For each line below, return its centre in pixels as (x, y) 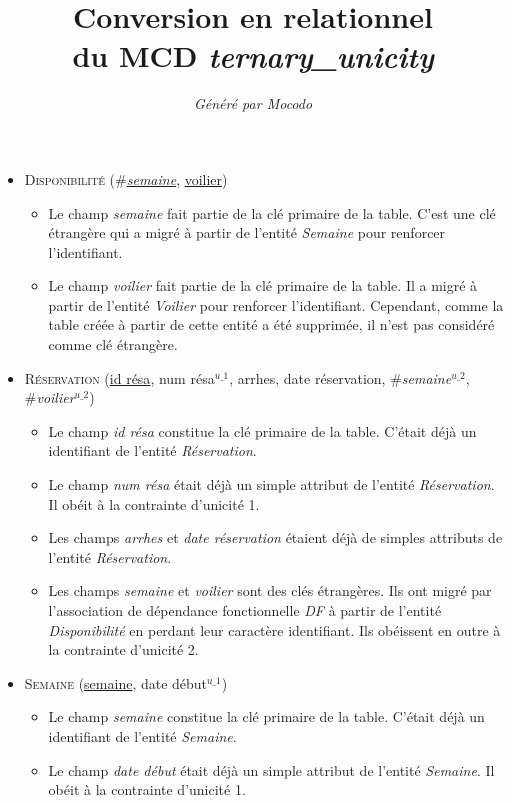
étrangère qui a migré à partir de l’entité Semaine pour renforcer (247, 232)
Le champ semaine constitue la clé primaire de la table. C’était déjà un (266, 716)
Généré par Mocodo (253, 103)
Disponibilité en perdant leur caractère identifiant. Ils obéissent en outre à (274, 629)
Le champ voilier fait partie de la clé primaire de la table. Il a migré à (263, 285)
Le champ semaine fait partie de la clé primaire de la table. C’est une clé (272, 212)
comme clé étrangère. (113, 344)
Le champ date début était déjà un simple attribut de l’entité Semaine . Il (271, 769)
